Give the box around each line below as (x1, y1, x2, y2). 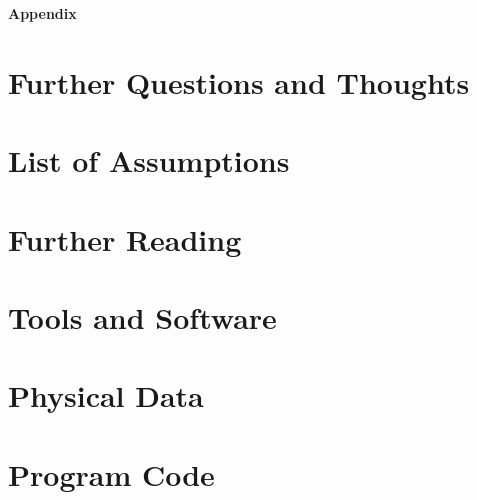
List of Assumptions (8, 140, 290, 181)
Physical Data (8, 375, 204, 416)
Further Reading (8, 218, 242, 259)
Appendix (8, 3, 77, 23)
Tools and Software (8, 296, 277, 337)
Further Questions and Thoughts (8, 61, 470, 102)
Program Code (8, 453, 215, 494)
